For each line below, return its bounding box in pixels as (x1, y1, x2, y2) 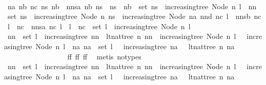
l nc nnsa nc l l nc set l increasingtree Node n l (7, 20, 191, 31)
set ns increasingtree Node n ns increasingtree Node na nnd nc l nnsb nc (7, 11, 261, 22)
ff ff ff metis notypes (67, 51, 141, 61)
